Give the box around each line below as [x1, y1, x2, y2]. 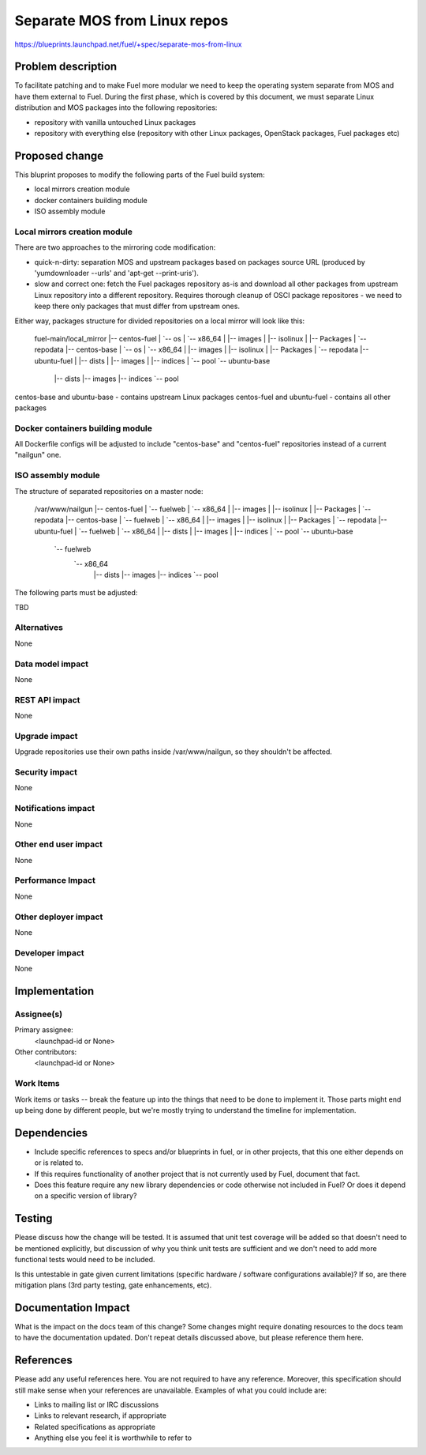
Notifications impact [14, 803, 95, 814]
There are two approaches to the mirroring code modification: [14, 243, 216, 252]
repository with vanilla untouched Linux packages [34, 117, 196, 126]
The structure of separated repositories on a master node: [14, 486, 204, 496]
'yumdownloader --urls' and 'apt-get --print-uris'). [34, 269, 199, 278]
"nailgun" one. [14, 450, 62, 460]
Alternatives [14, 622, 63, 633]
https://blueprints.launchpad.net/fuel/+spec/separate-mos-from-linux [14, 40, 242, 49]
